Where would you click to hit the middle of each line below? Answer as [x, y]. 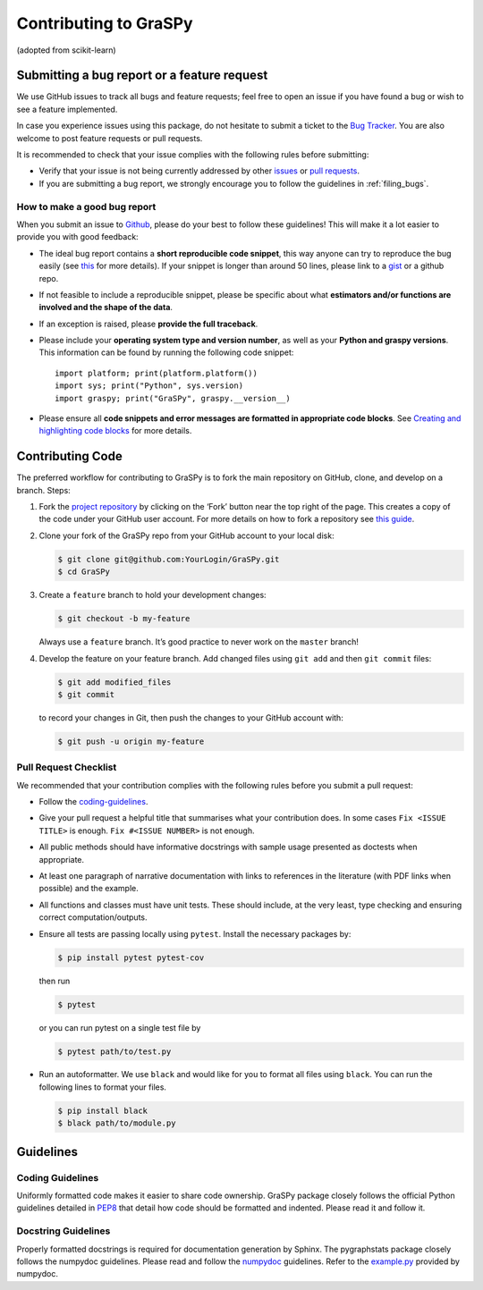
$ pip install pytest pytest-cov [131, 957]
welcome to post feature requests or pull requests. [110, 138]
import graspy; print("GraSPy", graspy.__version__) [173, 398]
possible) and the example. [89, 889]
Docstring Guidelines [64, 1231]
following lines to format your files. [103, 1087]
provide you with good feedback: [77, 237]
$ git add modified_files [114, 682]
